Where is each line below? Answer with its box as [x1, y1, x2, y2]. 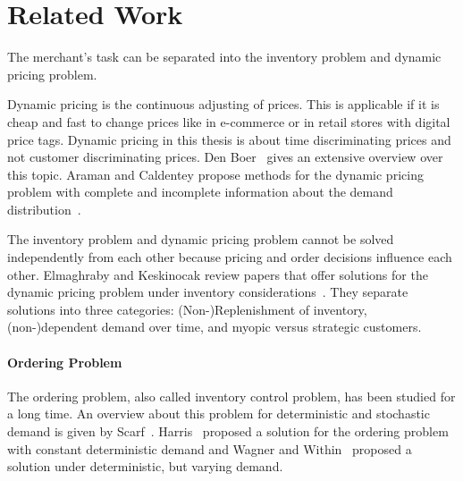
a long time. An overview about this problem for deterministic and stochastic [7, 404, 430, 423]
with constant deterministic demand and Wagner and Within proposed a [7, 439, 412, 458]
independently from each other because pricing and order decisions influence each [7, 248, 452, 266]
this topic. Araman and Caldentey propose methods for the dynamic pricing [7, 165, 424, 183]
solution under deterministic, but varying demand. [7, 457, 283, 476]
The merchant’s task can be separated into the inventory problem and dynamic [7, 47, 442, 66]
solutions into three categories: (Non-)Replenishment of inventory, [7, 300, 367, 318]
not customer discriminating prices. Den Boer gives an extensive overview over [7, 148, 443, 166]
